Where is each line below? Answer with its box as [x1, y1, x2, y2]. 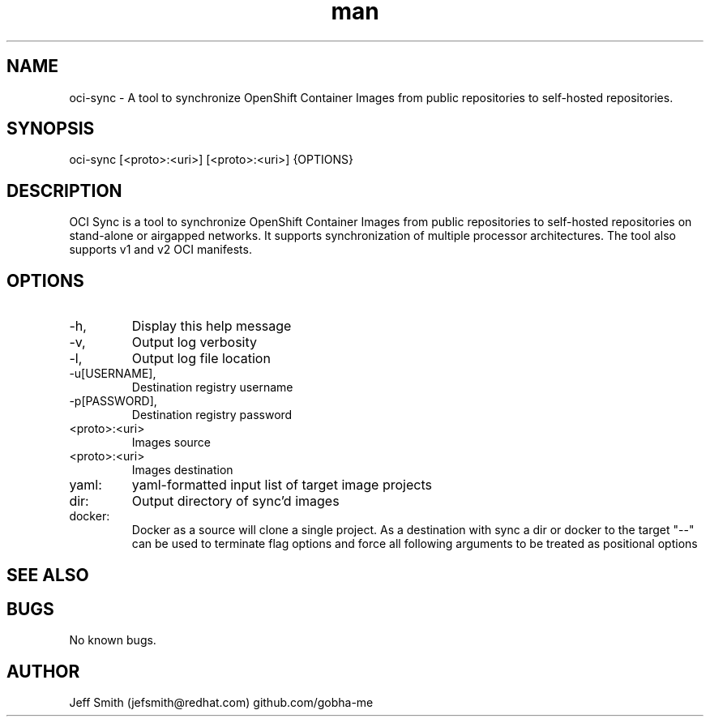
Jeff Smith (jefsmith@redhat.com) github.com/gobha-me [69, 695, 374, 710]
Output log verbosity [131, 334, 258, 351]
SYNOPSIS [6, 118, 95, 139]
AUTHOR [6, 661, 80, 682]
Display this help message [131, 318, 292, 335]
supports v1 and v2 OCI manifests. [69, 242, 252, 257]
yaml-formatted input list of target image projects [131, 477, 432, 494]
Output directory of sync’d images [131, 493, 340, 510]
